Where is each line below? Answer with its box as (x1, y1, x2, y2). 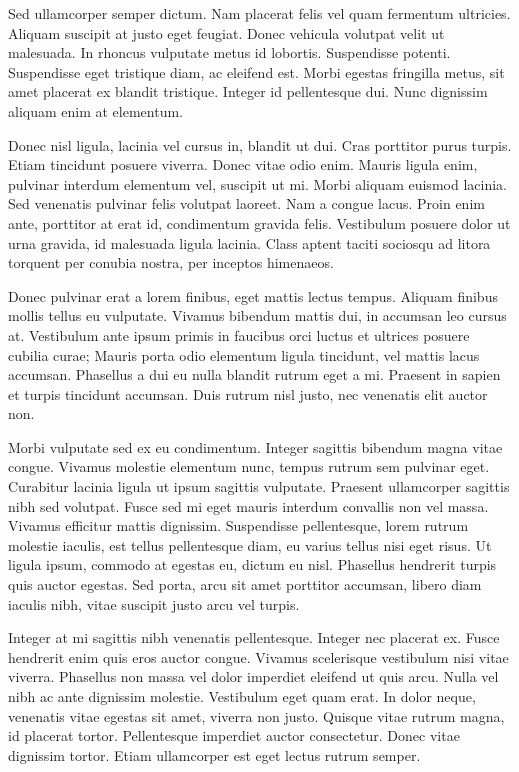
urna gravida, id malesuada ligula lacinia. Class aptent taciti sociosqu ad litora (8, 232, 491, 253)
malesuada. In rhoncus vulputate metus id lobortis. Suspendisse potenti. (8, 42, 451, 63)
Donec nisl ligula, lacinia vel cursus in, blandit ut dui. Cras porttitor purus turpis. (8, 134, 512, 155)
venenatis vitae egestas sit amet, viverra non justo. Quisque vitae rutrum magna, (8, 705, 505, 726)
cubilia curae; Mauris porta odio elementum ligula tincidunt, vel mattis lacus (8, 344, 480, 365)
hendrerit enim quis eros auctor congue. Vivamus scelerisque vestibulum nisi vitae (8, 646, 509, 667)
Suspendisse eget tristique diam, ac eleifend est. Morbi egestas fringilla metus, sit (8, 61, 505, 82)
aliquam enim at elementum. (8, 100, 183, 121)
